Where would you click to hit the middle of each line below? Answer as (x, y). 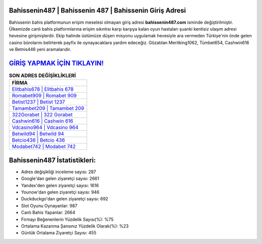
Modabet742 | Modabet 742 (44, 146)
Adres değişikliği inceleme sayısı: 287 (59, 172)
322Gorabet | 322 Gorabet (42, 115)
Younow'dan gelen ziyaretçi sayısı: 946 (60, 192)
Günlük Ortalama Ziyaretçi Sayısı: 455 (59, 233)
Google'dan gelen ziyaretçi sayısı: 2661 (60, 179)
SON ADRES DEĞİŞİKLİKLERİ (42, 76)
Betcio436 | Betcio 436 (38, 140)
